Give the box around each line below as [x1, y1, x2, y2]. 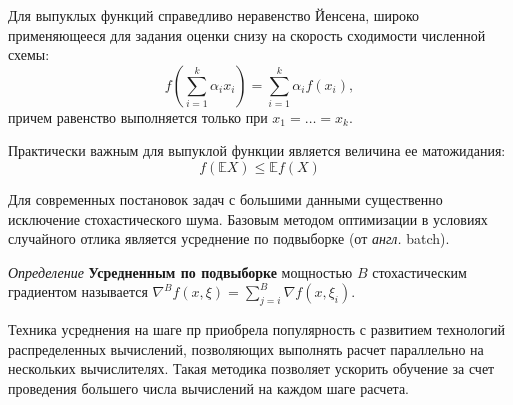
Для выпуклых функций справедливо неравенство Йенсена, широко [8, 5, 420, 25]
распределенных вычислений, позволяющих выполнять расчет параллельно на [8, 338, 484, 359]
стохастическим [372, 261, 467, 282]
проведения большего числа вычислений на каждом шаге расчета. [8, 377, 409, 398]
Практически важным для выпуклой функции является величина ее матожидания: [8, 140, 506, 161]
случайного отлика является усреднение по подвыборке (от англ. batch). [8, 228, 450, 249]
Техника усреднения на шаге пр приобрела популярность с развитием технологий [8, 319, 506, 340]
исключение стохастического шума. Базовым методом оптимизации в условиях [8, 208, 488, 229]
